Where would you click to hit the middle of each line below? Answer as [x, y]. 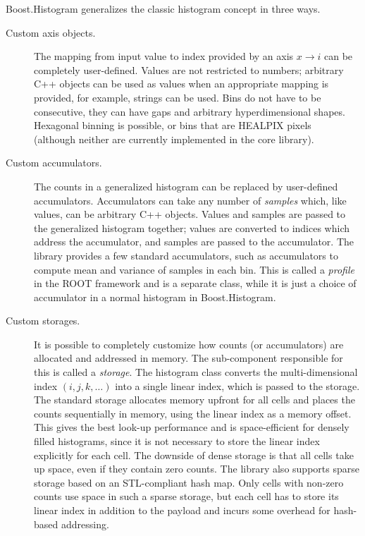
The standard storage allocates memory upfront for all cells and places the [194, 400]
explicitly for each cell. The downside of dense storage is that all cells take [194, 455]
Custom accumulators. [54, 163]
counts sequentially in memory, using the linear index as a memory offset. [193, 413]
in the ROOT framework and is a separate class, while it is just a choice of [195, 283]
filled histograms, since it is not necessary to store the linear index [177, 441]
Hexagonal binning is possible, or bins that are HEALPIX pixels [173, 125]
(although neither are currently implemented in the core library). [174, 139]
